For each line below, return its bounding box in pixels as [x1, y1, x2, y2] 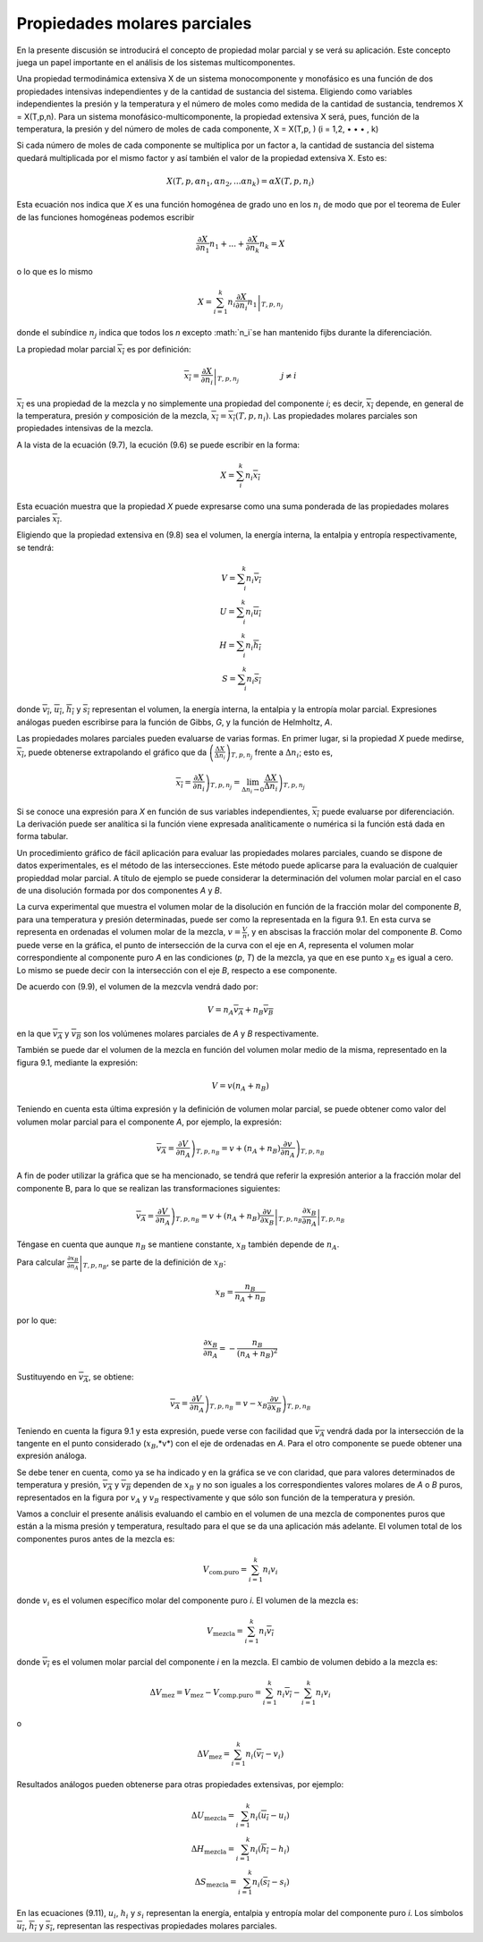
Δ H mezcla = [191, 1844, 235, 1856]
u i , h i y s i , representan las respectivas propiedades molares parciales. [16, 1920, 277, 1933]
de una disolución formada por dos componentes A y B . [16, 886, 223, 896]
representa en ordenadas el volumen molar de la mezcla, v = [16, 927, 241, 937]
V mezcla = [207, 1625, 244, 1638]
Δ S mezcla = [194, 1877, 237, 1889]
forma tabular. [16, 831, 69, 842]
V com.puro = [202, 1564, 248, 1576]
